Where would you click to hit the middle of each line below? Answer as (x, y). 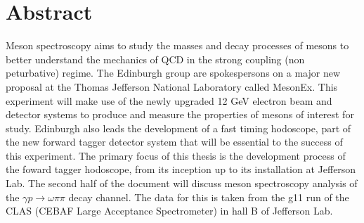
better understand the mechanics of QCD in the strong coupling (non (155, 59)
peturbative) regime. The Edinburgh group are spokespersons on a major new (173, 73)
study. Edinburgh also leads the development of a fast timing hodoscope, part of (178, 128)
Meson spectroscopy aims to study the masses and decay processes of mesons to (177, 45)
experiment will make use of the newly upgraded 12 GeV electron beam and (169, 100)
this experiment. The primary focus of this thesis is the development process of (176, 155)
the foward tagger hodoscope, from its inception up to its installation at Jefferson (181, 169)
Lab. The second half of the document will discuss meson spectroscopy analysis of (182, 183)
